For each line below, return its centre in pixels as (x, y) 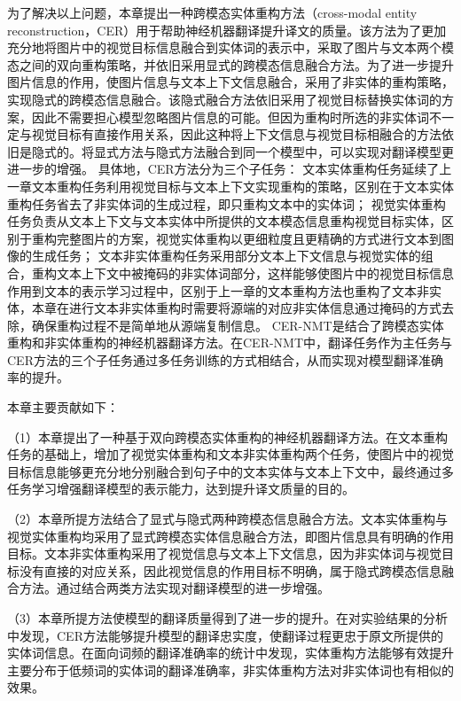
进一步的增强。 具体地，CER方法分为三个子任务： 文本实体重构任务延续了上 (230, 169)
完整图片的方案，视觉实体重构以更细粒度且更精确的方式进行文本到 (249, 238)
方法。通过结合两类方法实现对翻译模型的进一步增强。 (174, 588)
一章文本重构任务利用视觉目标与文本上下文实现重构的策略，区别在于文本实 (224, 186)
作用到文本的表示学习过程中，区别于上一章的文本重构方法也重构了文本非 (218, 290)
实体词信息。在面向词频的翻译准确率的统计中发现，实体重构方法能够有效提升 (230, 653)
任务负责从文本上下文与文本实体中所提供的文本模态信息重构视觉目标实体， (224, 221)
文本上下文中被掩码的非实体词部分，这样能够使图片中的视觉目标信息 (255, 273)
